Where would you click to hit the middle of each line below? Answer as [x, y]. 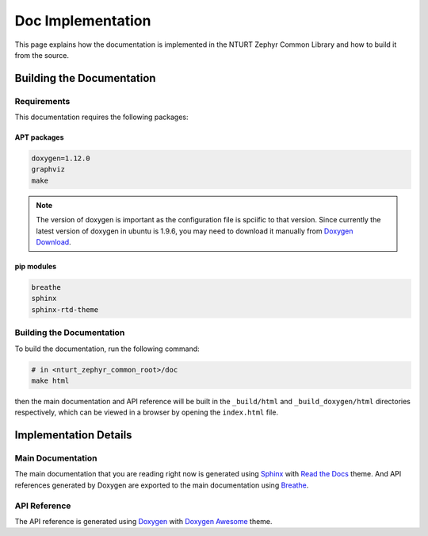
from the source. [42, 55]
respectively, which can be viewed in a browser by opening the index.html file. [147, 412]
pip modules [36, 267]
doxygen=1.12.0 [61, 158]
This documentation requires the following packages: [101, 117]
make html [50, 380]
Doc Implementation [83, 21]
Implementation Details [73, 436]
